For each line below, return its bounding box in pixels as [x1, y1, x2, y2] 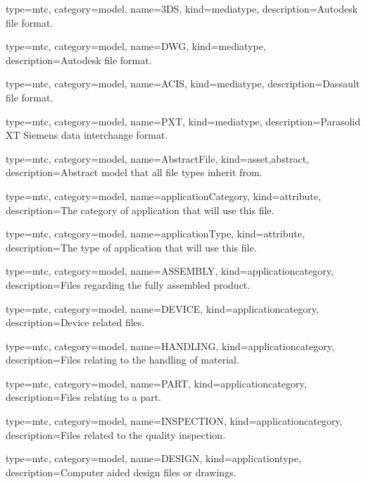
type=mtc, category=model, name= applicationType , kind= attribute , [6, 226, 305, 241]
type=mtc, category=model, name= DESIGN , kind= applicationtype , [6, 451, 301, 466]
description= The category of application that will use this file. [6, 202, 274, 217]
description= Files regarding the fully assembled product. [6, 277, 251, 292]
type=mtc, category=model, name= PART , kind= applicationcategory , [6, 376, 307, 390]
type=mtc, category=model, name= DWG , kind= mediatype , [6, 39, 266, 54]
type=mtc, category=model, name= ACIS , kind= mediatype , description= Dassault [6, 76, 360, 91]
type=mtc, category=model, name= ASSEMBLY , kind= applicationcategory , [6, 263, 334, 278]
